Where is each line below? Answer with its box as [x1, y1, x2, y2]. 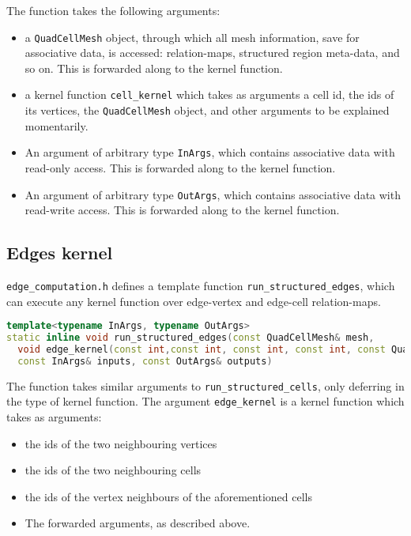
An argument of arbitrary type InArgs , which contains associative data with [25, 144, 395, 160]
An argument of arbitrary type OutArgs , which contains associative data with [25, 186, 401, 202]
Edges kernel [6, 240, 113, 265]
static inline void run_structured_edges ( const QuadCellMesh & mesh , [6, 332, 375, 344]
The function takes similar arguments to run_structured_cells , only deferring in [6, 377, 405, 394]
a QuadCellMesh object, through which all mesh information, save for [25, 28, 360, 45]
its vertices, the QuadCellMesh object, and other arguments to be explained [25, 102, 390, 119]
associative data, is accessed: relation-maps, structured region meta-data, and [25, 44, 400, 61]
